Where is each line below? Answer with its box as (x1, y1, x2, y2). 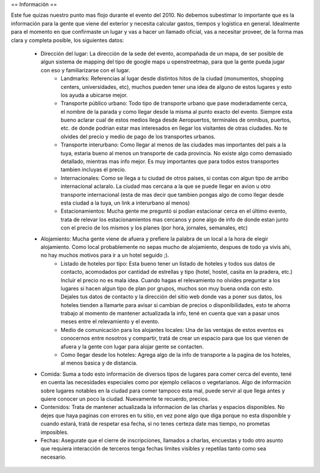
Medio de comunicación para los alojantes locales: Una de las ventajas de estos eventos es (60, 326, 284, 333)
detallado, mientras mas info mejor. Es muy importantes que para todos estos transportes (60, 158, 279, 165)
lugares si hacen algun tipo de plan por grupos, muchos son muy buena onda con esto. (60, 285, 274, 292)
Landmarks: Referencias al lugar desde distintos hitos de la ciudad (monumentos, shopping (60, 75, 284, 82)
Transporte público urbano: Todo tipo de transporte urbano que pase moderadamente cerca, (60, 100, 288, 107)
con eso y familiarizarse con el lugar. (40, 66, 130, 73)
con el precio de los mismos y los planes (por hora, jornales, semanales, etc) (60, 224, 248, 231)
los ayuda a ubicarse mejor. (60, 91, 128, 98)
